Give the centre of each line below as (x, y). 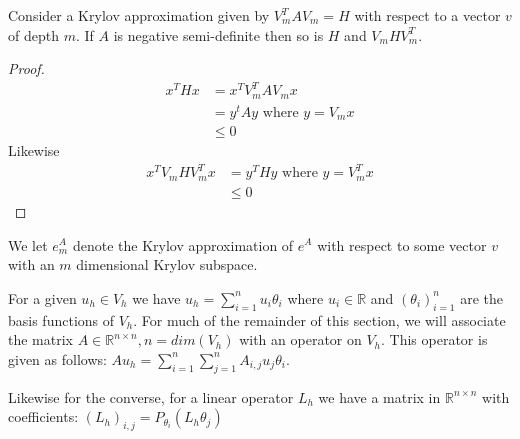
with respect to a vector (427, 15)
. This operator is (434, 339)
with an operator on (300, 339)
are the (481, 297)
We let (28, 244)
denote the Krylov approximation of (183, 244)
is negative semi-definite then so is (218, 34)
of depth (33, 34)
